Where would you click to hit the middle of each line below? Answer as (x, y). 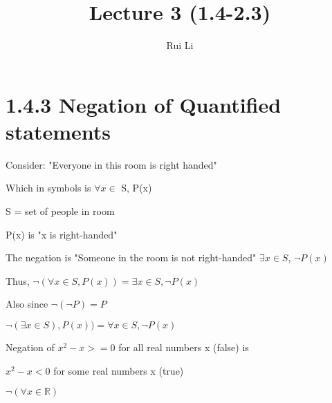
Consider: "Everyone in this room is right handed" (111, 164)
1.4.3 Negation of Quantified (144, 104)
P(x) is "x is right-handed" (62, 234)
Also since (27, 304)
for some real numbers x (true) (119, 370)
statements (58, 131)
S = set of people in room (60, 211)
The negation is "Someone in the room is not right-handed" (131, 257)
